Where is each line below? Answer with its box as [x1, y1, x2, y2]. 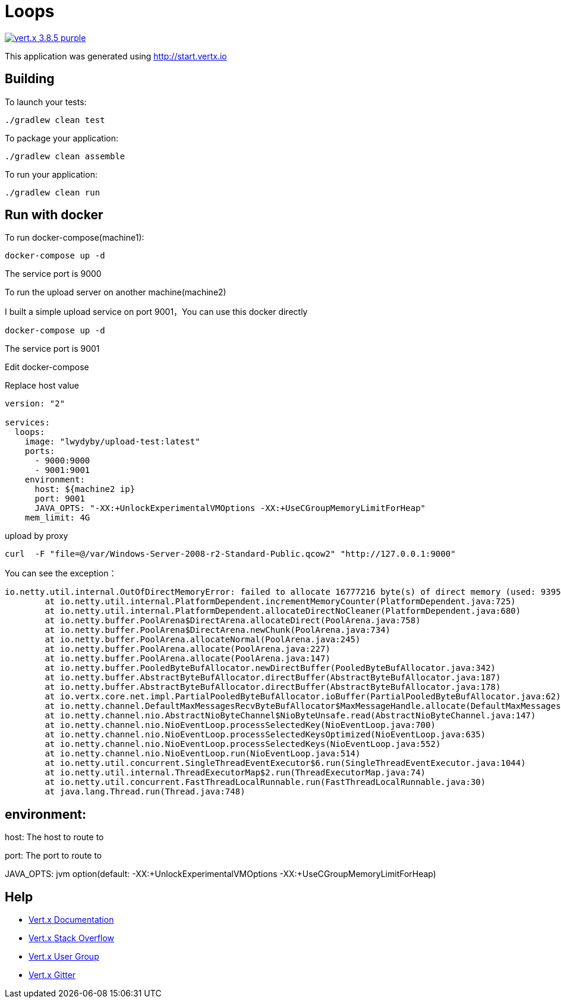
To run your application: [5, 169, 97, 179]
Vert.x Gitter [29, 970, 76, 980]
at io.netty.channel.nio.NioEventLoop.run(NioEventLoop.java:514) [45, 749, 361, 759]
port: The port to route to [5, 850, 102, 861]
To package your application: [5, 133, 119, 143]
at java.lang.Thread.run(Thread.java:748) [45, 787, 245, 797]
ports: [24, 446, 55, 456]
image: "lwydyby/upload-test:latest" [24, 437, 200, 447]
